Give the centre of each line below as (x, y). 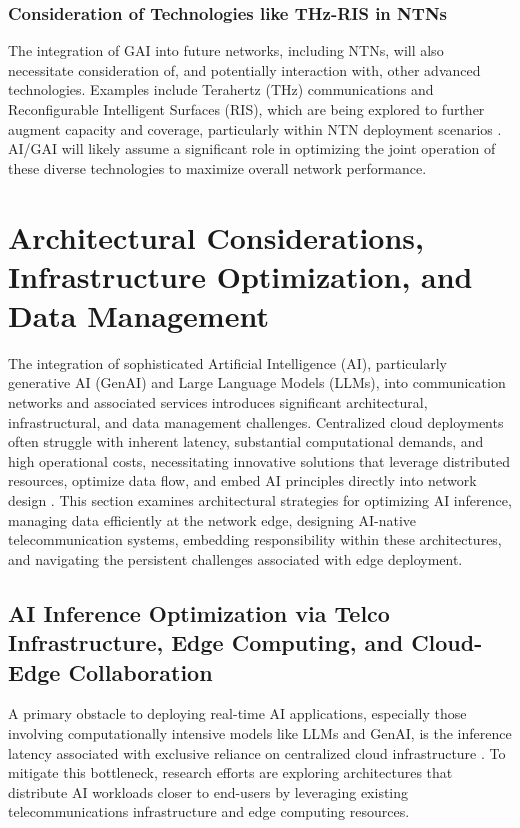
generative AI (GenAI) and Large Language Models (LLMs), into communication (257, 382)
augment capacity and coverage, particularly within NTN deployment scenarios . (255, 128)
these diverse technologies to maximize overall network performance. (217, 167)
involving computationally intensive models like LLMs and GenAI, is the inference (260, 732)
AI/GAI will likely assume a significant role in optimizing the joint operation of (252, 148)
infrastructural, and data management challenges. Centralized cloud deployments (256, 421)
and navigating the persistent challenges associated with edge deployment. (235, 558)
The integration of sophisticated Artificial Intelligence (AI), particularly (228, 362)
